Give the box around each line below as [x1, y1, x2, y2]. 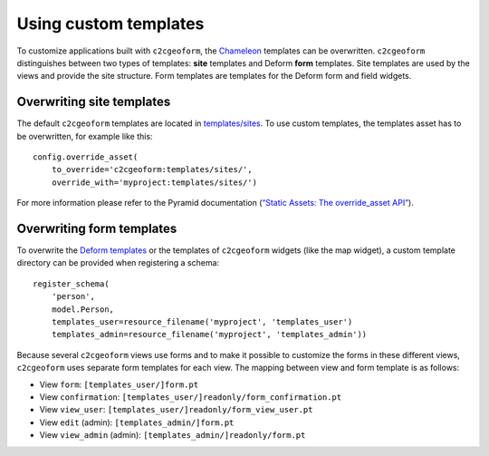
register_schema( [33, 278, 110, 289]
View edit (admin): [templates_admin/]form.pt [39, 417, 235, 428]
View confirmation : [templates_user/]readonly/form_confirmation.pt [39, 392, 342, 403]
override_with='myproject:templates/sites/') [51, 177, 258, 188]
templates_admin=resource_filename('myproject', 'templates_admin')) [51, 329, 368, 340]
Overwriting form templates [16, 221, 177, 236]
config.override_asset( [33, 152, 139, 162]
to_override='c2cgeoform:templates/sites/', [51, 164, 253, 175]
